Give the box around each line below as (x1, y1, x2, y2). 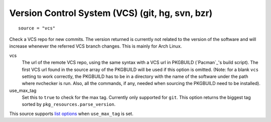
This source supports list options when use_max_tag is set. (9, 110, 133, 116)
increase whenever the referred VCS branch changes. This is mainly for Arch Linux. (9, 43, 182, 49)
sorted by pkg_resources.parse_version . (22, 101, 116, 107)
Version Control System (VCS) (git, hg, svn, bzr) (9, 7, 213, 18)
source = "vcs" (18, 25, 56, 31)
